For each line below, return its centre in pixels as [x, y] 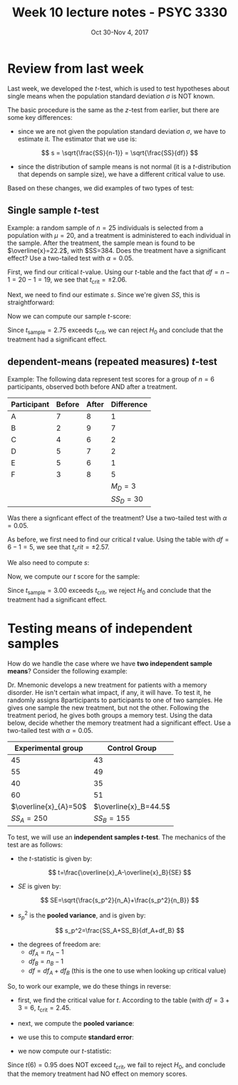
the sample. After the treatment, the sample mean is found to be [101, 243]
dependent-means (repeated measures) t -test [112, 362]
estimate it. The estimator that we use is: [77, 139]
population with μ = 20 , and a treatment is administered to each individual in [119, 235]
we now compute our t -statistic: [64, 1051]
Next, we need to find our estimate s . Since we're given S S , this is [104, 295]
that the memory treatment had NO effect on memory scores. [97, 1074]
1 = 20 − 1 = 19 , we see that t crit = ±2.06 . [67, 280]
